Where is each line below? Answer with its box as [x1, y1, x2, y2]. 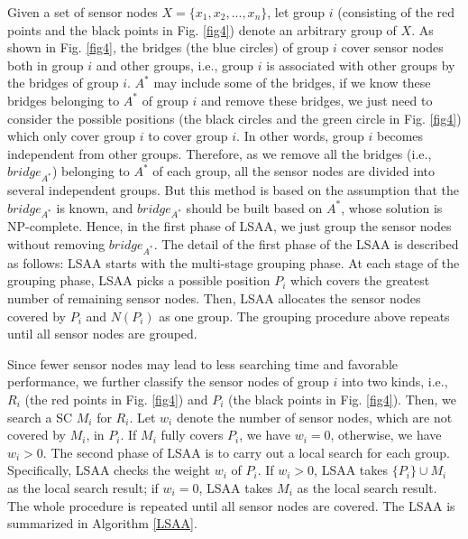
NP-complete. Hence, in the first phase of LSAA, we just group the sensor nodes [7, 217, 452, 236]
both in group [7, 55, 84, 74]
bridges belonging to [7, 90, 120, 109]
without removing [7, 235, 106, 254]
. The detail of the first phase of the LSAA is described [153, 235, 459, 254]
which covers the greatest [290, 271, 430, 290]
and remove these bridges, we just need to [200, 90, 433, 109]
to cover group [148, 126, 228, 145]
